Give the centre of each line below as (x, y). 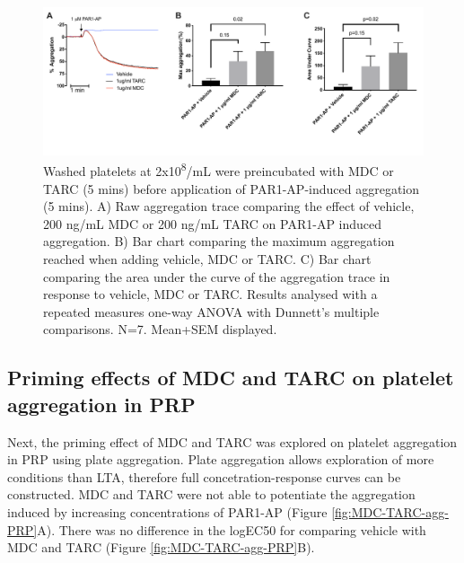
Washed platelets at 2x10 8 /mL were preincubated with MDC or (219, 170)
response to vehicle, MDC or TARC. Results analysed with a (210, 294)
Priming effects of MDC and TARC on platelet (231, 378)
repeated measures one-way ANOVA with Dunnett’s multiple (211, 311)
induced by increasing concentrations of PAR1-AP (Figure (167, 511)
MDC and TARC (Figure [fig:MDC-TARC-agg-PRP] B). (161, 547)
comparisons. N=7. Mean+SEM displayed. (160, 329)
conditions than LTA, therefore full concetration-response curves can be (204, 476)
